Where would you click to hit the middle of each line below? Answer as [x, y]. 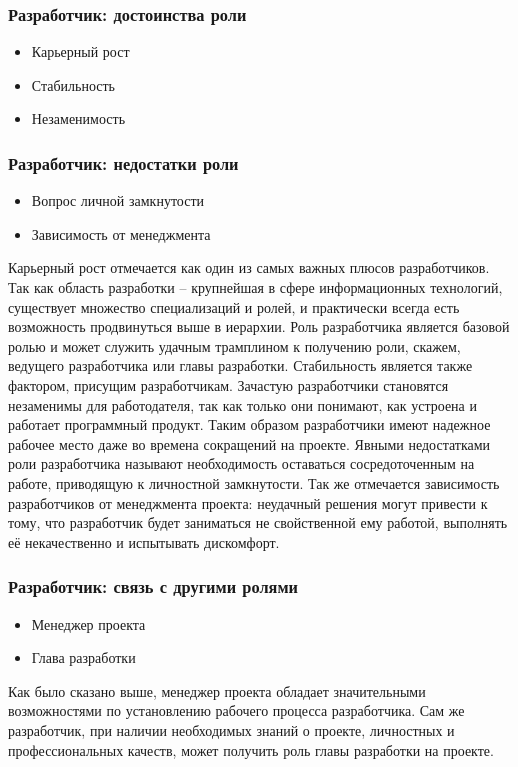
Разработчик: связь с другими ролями [153, 586]
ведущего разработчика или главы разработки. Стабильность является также [240, 365]
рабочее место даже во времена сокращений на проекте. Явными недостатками [249, 443]
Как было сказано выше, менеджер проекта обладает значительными [217, 690]
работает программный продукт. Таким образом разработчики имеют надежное [249, 424]
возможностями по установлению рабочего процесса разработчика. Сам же [236, 710]
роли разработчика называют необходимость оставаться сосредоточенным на [241, 463]
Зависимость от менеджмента [121, 233]
